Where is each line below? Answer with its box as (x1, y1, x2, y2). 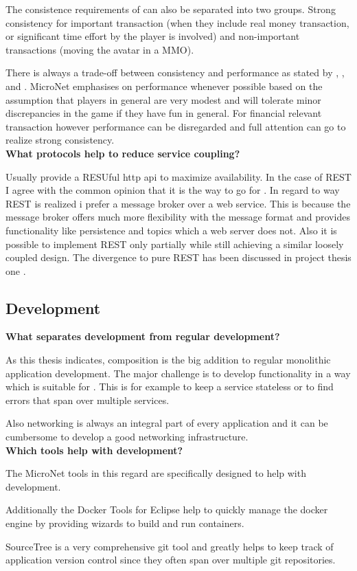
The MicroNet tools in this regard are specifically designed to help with (5, 466, 306, 480)
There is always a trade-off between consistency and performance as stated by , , (5, 65, 345, 80)
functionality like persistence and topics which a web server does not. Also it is (5, 223, 337, 237)
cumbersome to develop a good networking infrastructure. (5, 429, 249, 444)
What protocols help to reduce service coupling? (5, 146, 240, 160)
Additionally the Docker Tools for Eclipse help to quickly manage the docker (5, 502, 328, 517)
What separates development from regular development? (5, 329, 280, 344)
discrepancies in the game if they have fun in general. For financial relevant (5, 106, 322, 120)
